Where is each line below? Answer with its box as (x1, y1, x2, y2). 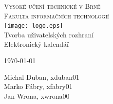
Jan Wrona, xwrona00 (4, 90, 70, 101)
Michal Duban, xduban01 (4, 71, 80, 82)
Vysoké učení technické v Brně (4, 1, 100, 11)
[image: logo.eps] (4, 22, 63, 30)
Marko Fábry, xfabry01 (4, 81, 73, 91)
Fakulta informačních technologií (4, 10, 109, 20)
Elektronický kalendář (4, 39, 70, 49)
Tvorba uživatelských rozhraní (4, 29, 94, 39)
